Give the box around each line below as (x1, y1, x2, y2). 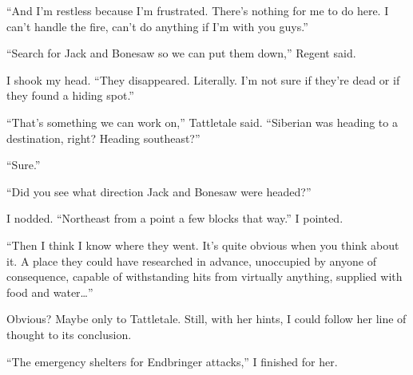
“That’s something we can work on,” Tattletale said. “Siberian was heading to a (6, 113, 398, 130)
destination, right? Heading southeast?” (6, 129, 201, 146)
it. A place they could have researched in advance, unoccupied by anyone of (6, 252, 376, 269)
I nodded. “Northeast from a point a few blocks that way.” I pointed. (6, 210, 344, 227)
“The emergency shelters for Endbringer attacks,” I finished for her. (6, 353, 338, 369)
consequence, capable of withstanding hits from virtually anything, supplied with (6, 268, 403, 285)
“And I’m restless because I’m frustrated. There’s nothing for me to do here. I (6, 2, 389, 18)
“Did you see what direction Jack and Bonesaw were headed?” (6, 183, 312, 199)
